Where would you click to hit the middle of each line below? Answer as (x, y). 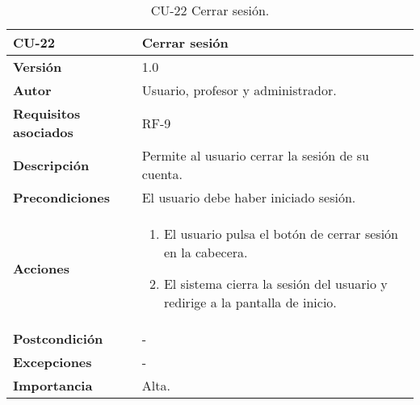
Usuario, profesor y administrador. (239, 90)
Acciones (41, 268)
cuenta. (162, 174)
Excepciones (52, 362)
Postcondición (58, 338)
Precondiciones (61, 197)
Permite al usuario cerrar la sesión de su (255, 155)
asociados (43, 132)
